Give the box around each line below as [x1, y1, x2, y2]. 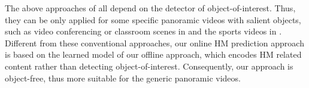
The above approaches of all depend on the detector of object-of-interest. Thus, [5, 2, 296, 14]
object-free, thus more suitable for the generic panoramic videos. [5, 71, 241, 84]
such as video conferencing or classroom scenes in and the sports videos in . [5, 25, 282, 37]
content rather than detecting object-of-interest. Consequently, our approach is [5, 59, 293, 72]
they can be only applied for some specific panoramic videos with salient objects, [5, 13, 301, 26]
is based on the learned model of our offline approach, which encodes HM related [5, 48, 302, 61]
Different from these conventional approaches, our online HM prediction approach [5, 36, 304, 49]
